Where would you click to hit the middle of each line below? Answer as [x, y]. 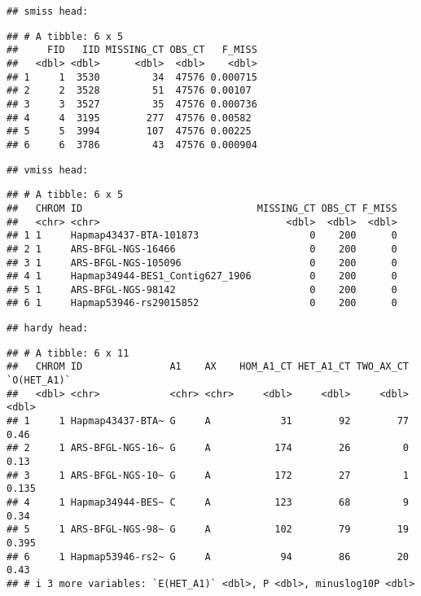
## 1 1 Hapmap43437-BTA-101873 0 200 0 [202, 236]
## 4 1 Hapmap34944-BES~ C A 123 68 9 [208, 502]
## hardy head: [48, 329]
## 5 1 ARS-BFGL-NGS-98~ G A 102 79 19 [208, 530]
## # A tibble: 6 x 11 [68, 353]
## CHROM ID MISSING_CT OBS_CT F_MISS [202, 208]
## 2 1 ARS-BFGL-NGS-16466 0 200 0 [202, 249]
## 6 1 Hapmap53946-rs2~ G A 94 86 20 [208, 557]
